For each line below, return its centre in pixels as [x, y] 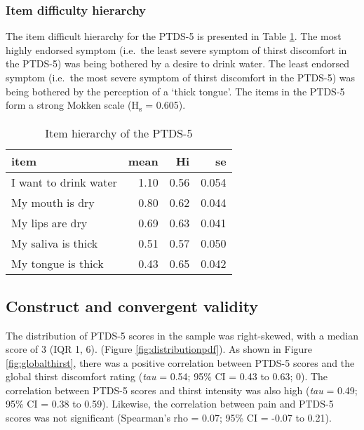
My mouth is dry [53, 203]
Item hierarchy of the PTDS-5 [119, 133]
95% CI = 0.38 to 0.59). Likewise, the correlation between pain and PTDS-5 [170, 404]
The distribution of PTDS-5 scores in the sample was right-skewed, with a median [182, 335]
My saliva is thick [55, 243]
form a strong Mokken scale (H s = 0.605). [96, 106]
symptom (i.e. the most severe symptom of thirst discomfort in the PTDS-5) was [180, 77]
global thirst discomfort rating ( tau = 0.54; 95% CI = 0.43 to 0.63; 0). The [167, 376]
